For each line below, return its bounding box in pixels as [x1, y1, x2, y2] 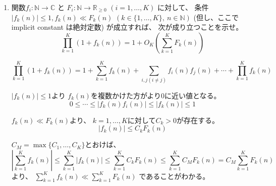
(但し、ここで [193, 12, 239, 22]
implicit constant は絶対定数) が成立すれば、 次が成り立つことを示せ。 [11, 22, 243, 32]
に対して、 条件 [157, 2, 209, 12]
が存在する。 [176, 114, 219, 125]
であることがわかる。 [139, 170, 210, 181]
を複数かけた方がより [90, 90, 161, 100]
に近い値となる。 [164, 90, 221, 100]
